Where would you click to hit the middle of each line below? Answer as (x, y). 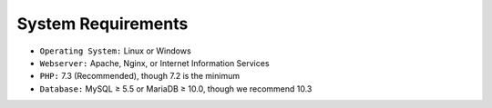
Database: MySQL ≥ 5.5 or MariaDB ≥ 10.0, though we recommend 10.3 (176, 88)
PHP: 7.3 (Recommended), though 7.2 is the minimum (140, 76)
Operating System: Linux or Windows (115, 51)
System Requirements (102, 24)
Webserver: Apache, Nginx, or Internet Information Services (154, 63)
